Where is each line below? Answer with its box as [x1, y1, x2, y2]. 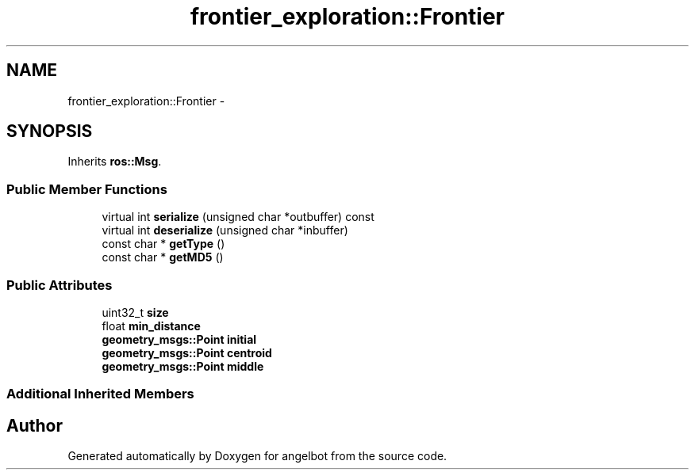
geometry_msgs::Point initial [102, 332, 257, 346]
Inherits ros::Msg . [67, 154, 162, 169]
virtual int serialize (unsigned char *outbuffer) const [102, 210, 374, 224]
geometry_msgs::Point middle [102, 359, 264, 373]
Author [6, 415, 63, 436]
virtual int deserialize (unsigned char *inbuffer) [102, 223, 348, 238]
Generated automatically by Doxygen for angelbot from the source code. [67, 449, 447, 463]
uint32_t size [102, 305, 169, 319]
